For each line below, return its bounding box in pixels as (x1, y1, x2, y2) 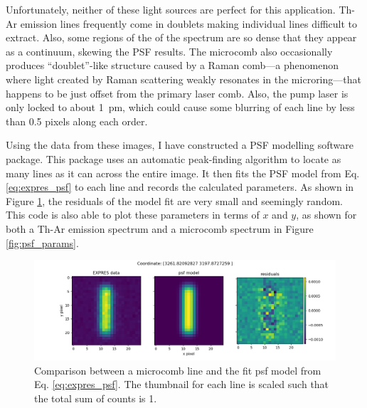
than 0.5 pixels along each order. (6, 113, 148, 128)
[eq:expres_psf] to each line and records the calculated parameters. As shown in (6, 179, 354, 194)
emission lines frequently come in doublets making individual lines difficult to (20, 16, 357, 31)
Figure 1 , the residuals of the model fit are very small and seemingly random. (6, 193, 343, 208)
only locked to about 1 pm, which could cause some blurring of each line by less (6, 100, 355, 115)
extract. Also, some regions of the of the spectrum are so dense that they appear (6, 30, 357, 45)
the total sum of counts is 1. (34, 391, 157, 406)
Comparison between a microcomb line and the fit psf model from (34, 362, 321, 377)
